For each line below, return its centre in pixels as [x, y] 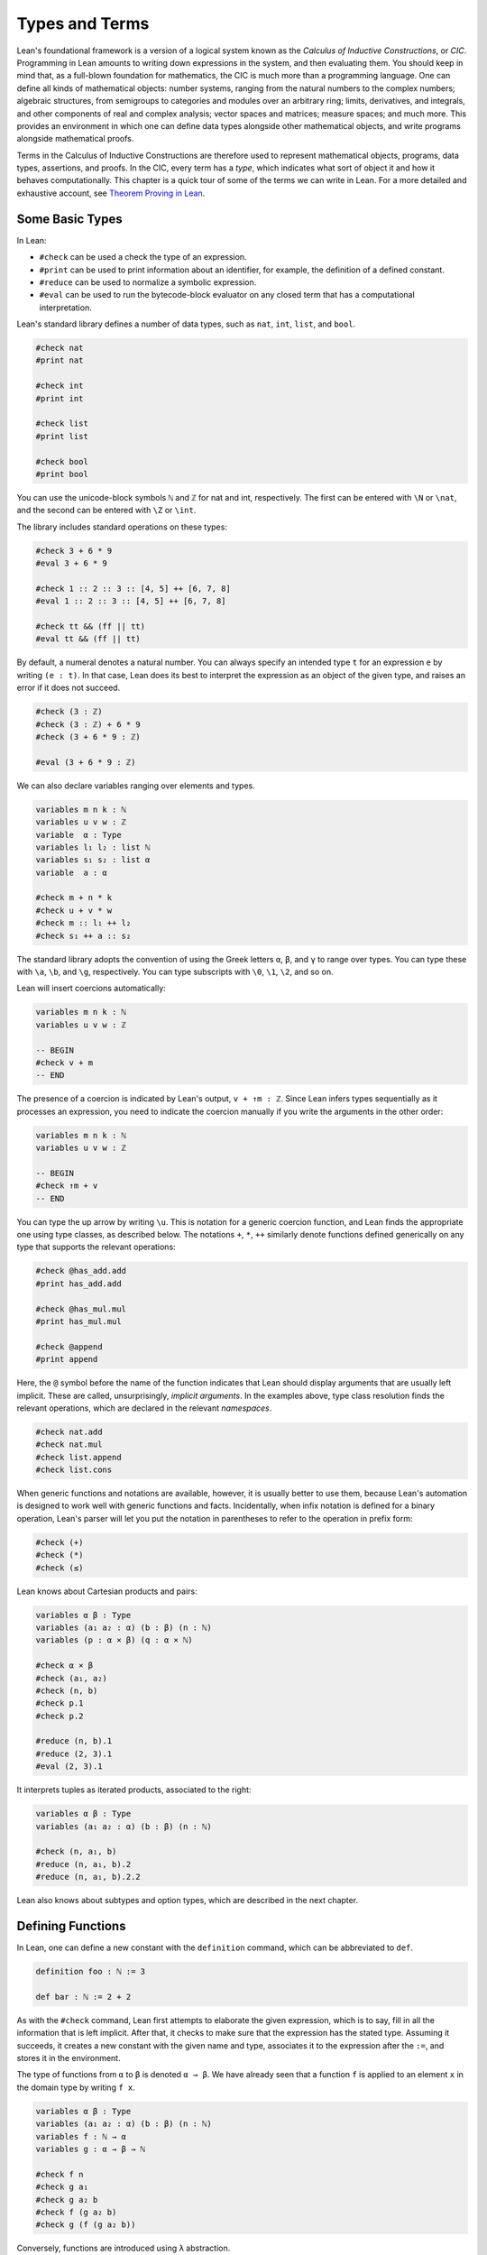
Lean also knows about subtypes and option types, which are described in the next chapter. [188, 1901]
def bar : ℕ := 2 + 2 [83, 1997]
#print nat [60, 360]
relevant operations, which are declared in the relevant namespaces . [144, 1408]
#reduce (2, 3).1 [74, 1753]
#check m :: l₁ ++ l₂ [83, 923]
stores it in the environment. [69, 2058]
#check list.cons [74, 1470]
